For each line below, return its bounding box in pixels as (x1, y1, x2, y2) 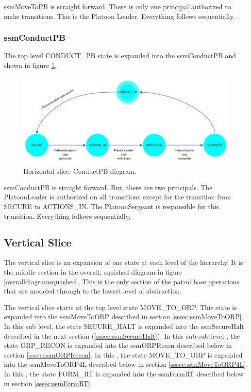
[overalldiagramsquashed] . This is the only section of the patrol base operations (4, 276, 239, 286)
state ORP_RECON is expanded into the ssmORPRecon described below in (4, 340, 232, 350)
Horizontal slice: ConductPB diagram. (23, 166, 136, 176)
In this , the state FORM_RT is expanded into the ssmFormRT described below (4, 368, 244, 378)
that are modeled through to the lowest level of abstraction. (4, 286, 182, 296)
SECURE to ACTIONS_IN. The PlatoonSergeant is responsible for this (4, 201, 219, 211)
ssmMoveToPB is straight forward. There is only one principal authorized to (4, 1, 231, 11)
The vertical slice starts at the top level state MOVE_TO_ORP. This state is (4, 302, 237, 312)
